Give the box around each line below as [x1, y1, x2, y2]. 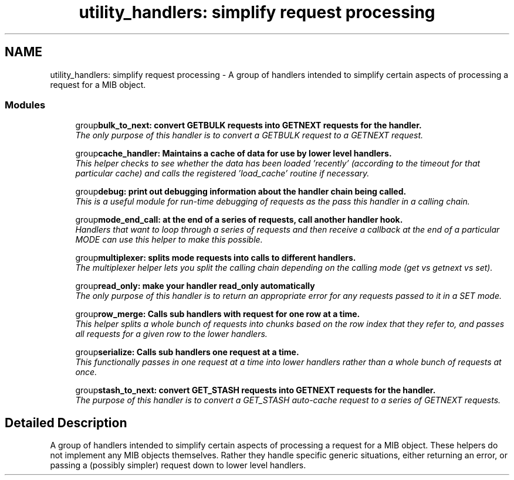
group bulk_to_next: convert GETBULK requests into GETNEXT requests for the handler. [75, 120, 422, 131]
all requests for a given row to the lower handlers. [75, 329, 268, 339]
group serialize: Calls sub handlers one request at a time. [75, 347, 299, 358]
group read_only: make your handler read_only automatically [75, 281, 315, 291]
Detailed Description [5, 415, 127, 430]
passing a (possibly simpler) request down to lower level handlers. [50, 460, 306, 471]
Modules [5, 98, 46, 111]
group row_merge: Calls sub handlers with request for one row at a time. [75, 309, 360, 319]
